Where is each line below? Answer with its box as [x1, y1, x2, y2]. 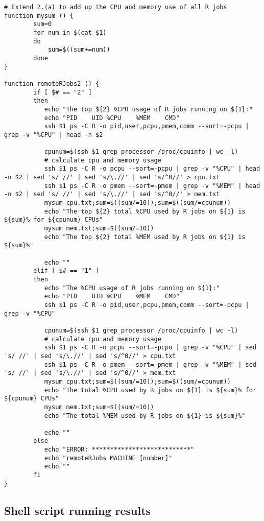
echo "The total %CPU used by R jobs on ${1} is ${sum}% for [44, 386, 256, 394]
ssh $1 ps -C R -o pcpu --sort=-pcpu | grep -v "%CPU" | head [44, 165, 260, 173]
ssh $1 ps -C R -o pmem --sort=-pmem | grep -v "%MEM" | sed [44, 361, 256, 368]
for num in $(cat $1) [33, 29, 107, 36]
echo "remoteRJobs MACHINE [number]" [44, 454, 173, 462]
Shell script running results [4, 502, 151, 518]
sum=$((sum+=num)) [47, 46, 110, 54]
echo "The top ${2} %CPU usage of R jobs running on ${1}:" [44, 105, 253, 113]
